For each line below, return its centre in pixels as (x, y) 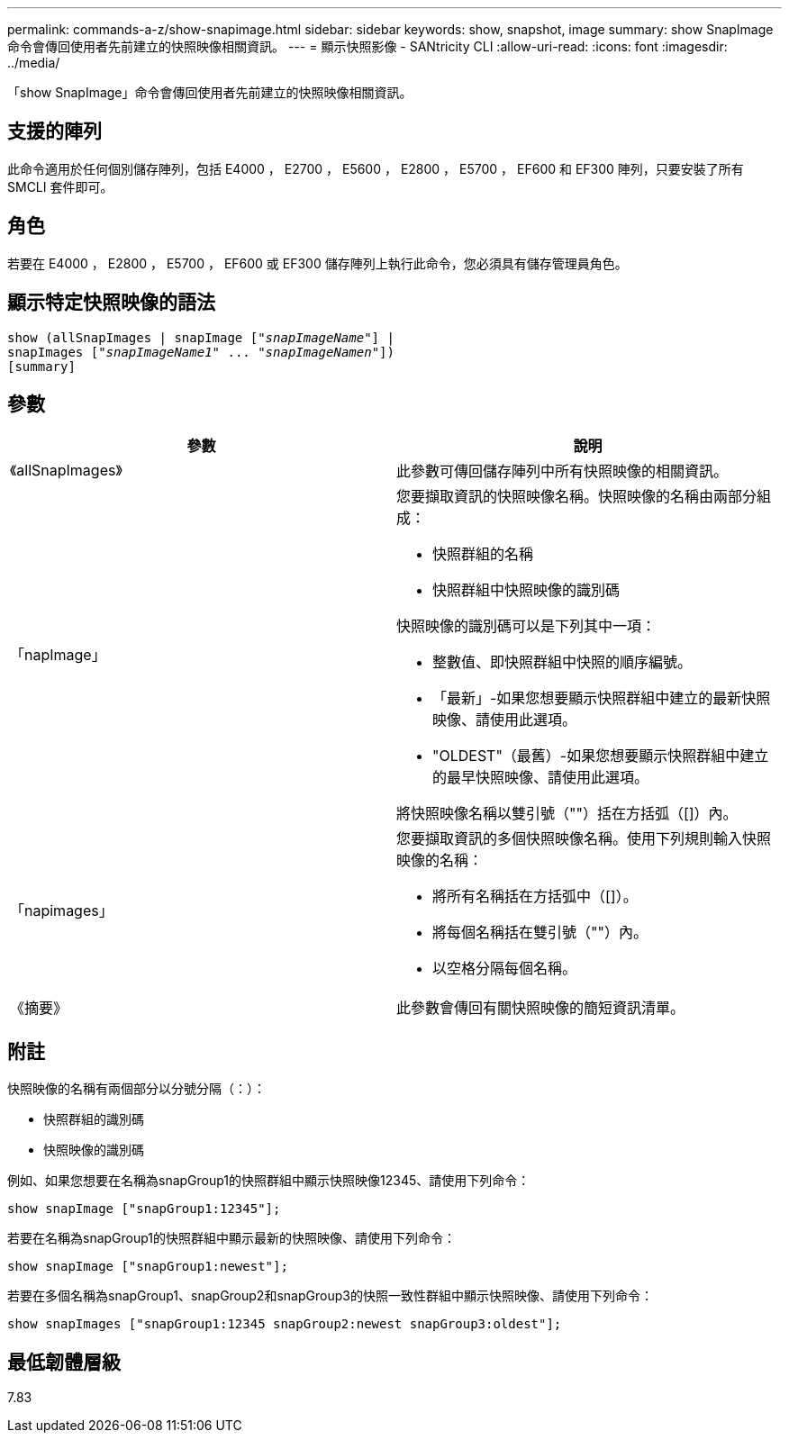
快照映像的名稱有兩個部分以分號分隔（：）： (136, 1089)
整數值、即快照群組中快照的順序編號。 (562, 662)
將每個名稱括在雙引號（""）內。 (540, 933)
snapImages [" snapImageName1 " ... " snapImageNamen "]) (201, 352)
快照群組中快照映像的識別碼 (526, 590)
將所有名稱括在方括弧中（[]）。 (535, 897)
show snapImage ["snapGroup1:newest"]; (148, 1267)
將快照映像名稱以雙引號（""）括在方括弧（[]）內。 (567, 814)
